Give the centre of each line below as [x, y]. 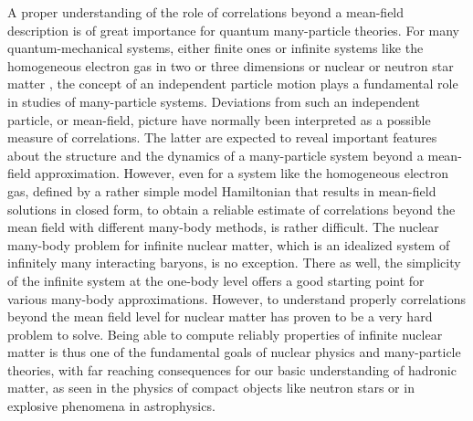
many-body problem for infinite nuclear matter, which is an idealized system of [229, 244]
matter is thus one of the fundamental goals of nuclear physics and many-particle [234, 352]
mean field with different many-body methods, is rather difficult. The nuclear [223, 227]
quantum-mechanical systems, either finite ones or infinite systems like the [215, 48]
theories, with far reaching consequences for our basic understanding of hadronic [232, 369]
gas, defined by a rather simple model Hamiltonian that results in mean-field [222, 190]
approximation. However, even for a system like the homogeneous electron [242, 173]
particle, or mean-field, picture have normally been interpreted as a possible [219, 119]
